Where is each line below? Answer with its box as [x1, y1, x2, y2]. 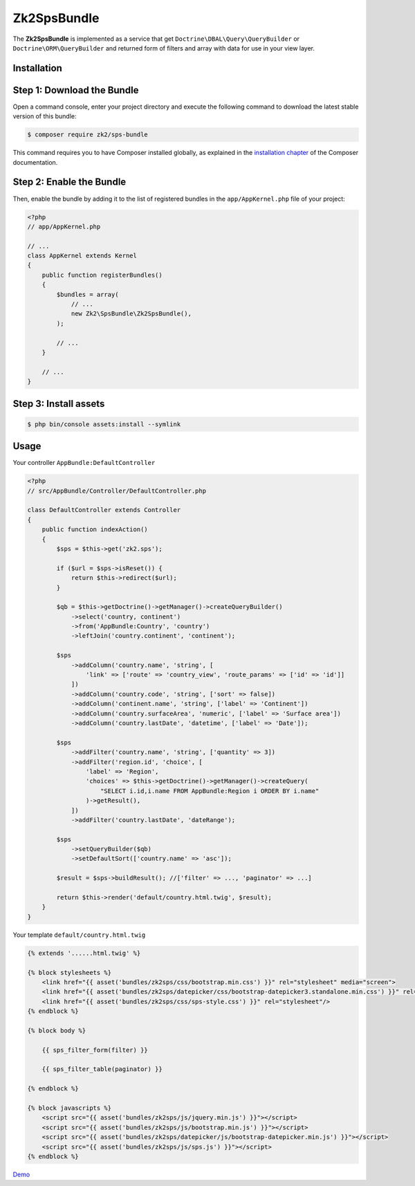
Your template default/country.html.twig [12, 931, 146, 939]
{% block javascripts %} [27, 1104, 112, 1112]
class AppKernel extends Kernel [27, 252, 138, 259]
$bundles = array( [56, 291, 119, 298]
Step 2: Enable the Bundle [12, 176, 127, 188]
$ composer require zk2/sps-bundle [27, 131, 148, 138]
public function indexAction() [41, 526, 148, 533]
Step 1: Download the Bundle [12, 84, 139, 96]
